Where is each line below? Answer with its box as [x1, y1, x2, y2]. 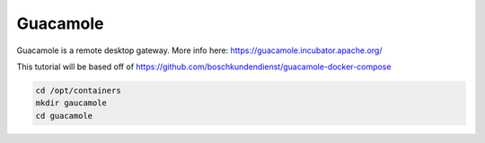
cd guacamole [35, 111, 93, 121]
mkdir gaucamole [35, 98, 108, 108]
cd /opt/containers [35, 85, 121, 95]
